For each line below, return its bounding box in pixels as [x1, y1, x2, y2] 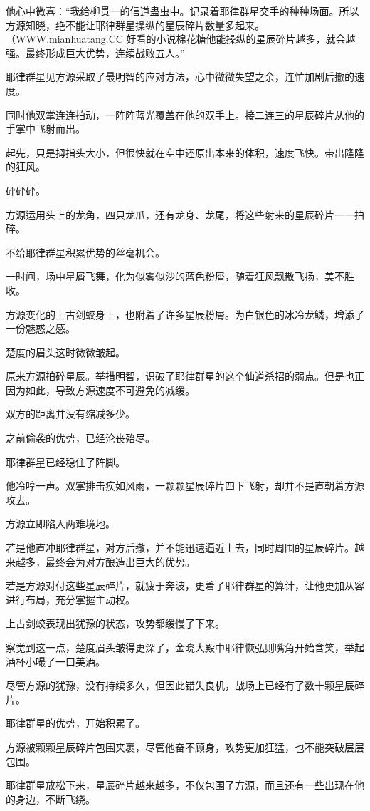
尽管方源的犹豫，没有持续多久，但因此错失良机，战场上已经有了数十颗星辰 [6, 678, 354, 693]
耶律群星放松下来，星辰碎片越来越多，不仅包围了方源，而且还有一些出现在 [6, 778, 354, 792]
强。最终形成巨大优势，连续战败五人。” [6, 45, 185, 60]
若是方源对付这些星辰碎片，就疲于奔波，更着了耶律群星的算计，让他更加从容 [6, 578, 364, 593]
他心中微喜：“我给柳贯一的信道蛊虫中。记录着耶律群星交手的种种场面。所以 [6, 4, 359, 18]
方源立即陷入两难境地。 [6, 516, 115, 531]
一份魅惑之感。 [6, 321, 75, 336]
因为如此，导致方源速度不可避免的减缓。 [6, 382, 195, 397]
